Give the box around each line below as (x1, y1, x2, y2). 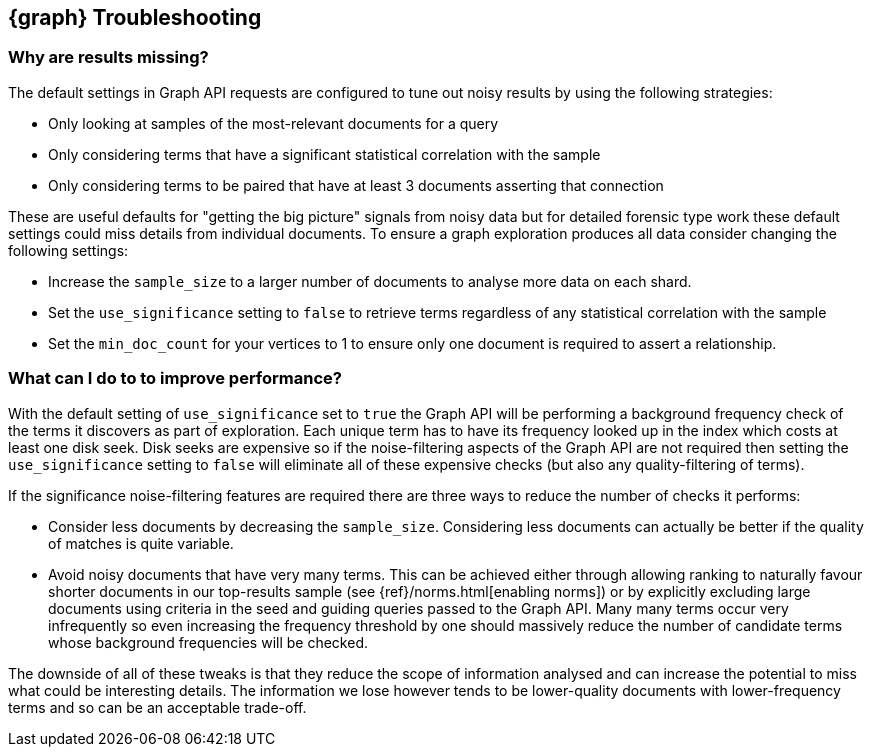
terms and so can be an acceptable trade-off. (8, 698, 307, 716)
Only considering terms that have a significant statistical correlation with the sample (48, 145, 601, 163)
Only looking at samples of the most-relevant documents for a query (48, 114, 499, 132)
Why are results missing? (8, 47, 209, 68)
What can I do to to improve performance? (8, 368, 342, 389)
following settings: (8, 241, 129, 259)
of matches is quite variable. (48, 534, 234, 552)
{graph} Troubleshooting (8, 5, 262, 30)
